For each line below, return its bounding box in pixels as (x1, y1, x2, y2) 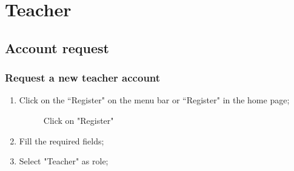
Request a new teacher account (5, 70, 161, 85)
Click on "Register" (43, 114, 114, 126)
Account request (5, 38, 109, 57)
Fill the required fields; (19, 134, 104, 147)
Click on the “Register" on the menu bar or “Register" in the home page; (19, 94, 290, 106)
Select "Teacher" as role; (19, 155, 109, 167)
